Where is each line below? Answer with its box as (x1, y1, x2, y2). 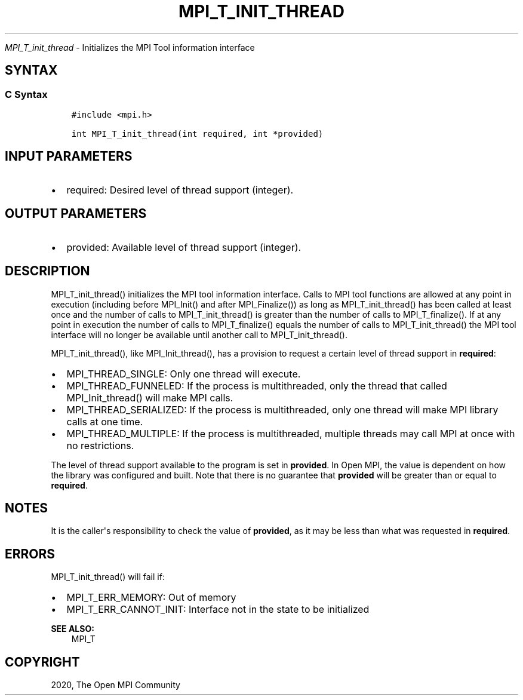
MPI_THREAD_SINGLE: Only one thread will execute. (66, 367, 301, 380)
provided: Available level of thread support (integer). (66, 241, 302, 253)
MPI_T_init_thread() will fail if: (51, 572, 165, 582)
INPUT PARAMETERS (5, 149, 133, 164)
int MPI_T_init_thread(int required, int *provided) (71, 128, 324, 139)
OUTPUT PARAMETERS (5, 206, 147, 222)
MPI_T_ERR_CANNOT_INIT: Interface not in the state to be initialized (66, 603, 370, 616)
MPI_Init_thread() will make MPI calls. (66, 391, 233, 404)
